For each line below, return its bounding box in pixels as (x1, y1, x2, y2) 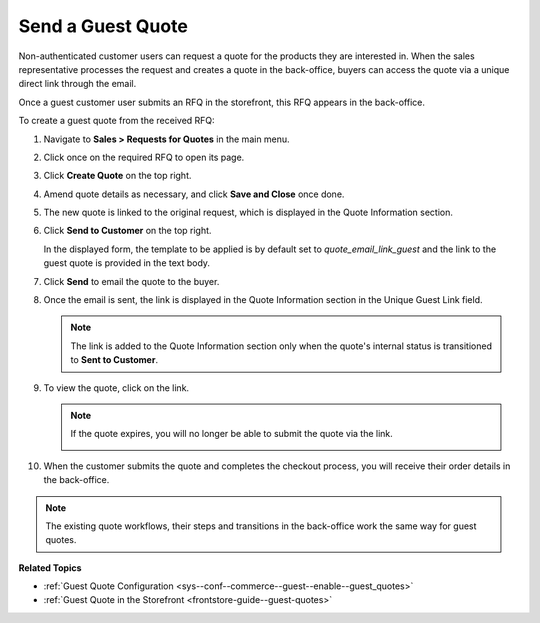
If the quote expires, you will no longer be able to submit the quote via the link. (70, 428, 394, 440)
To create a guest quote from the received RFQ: (18, 115, 215, 127)
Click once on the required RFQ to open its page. (43, 151, 245, 163)
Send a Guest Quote (18, 15, 189, 37)
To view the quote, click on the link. (43, 381, 190, 394)
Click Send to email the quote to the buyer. (43, 275, 220, 287)
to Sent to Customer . (70, 354, 159, 366)
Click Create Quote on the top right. (43, 170, 192, 182)
